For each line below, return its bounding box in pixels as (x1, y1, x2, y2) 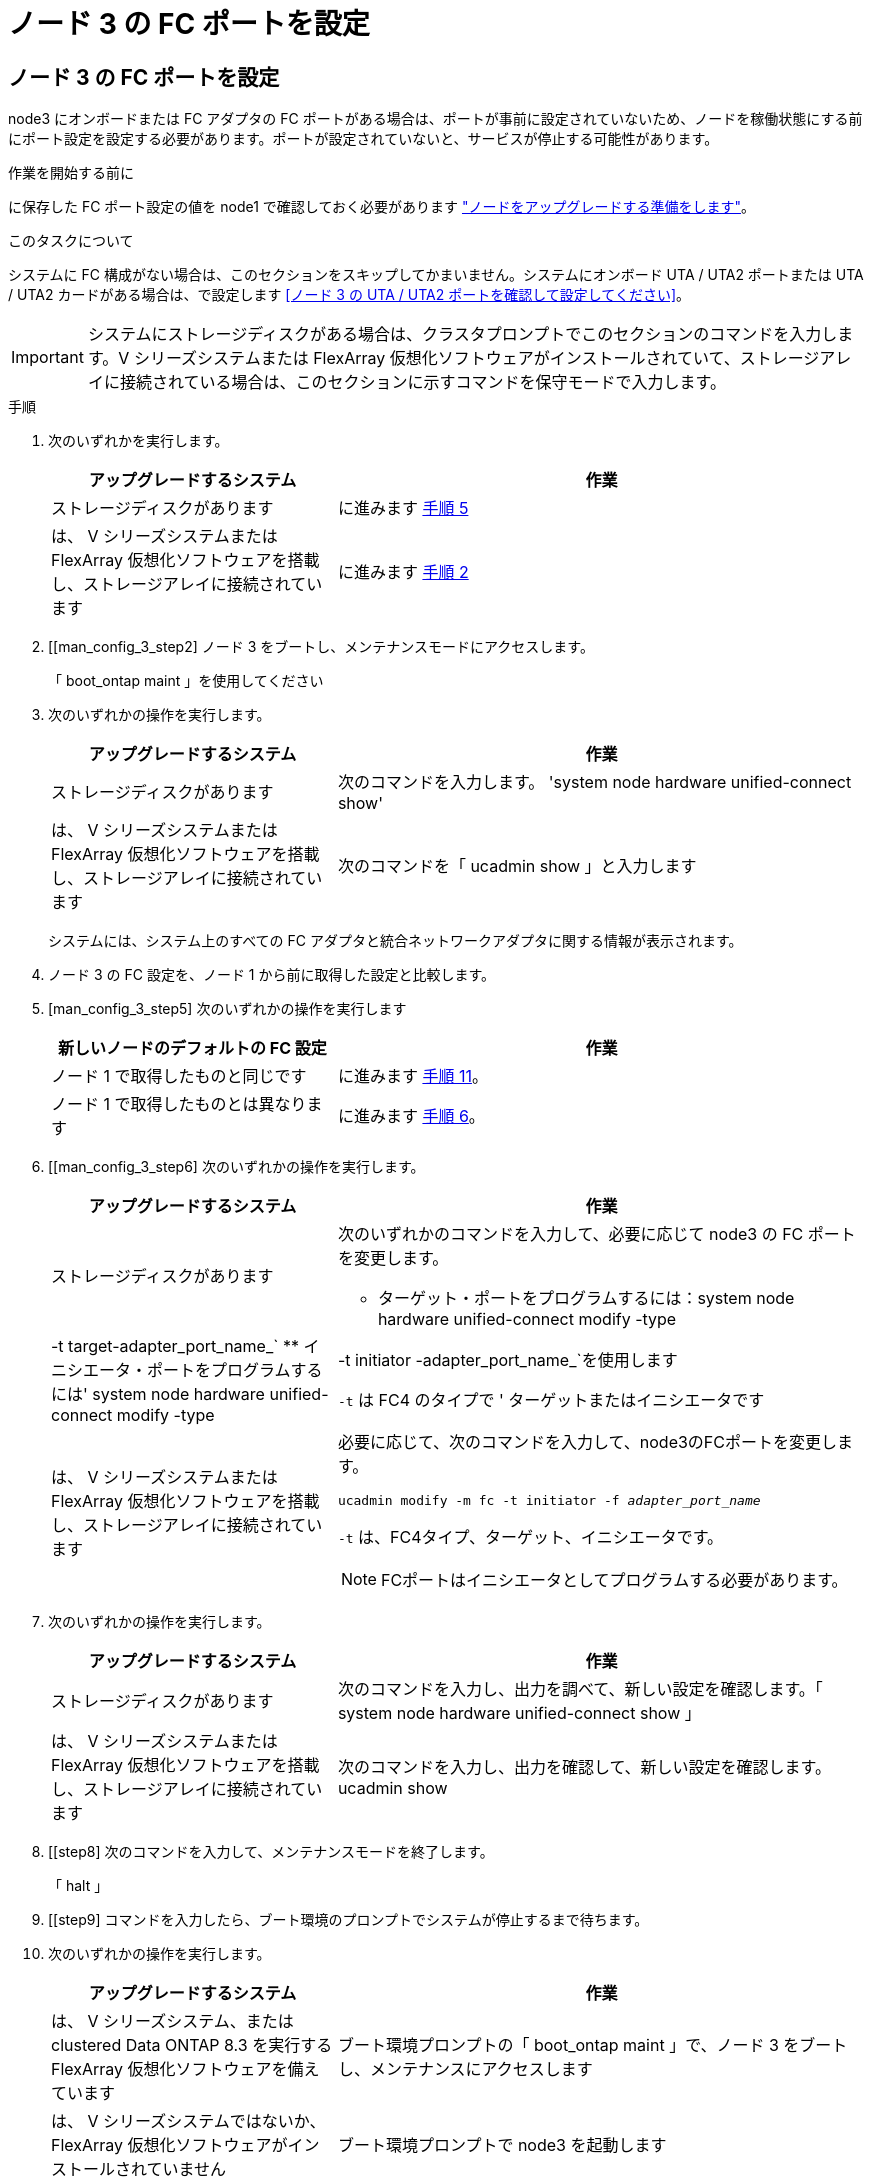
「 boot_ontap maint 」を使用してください (48, 672, 324, 690)
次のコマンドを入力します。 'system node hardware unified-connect (337, 772, 852, 793)
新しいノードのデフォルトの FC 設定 (58, 1038, 327, 1059)
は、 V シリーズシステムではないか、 (51, 2111, 326, 2132)
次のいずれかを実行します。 (48, 432, 229, 450)
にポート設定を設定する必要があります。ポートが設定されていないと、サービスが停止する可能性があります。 (8, 130, 719, 148)
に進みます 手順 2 (337, 562, 469, 583)
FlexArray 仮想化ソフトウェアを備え (51, 2059, 320, 2080)
